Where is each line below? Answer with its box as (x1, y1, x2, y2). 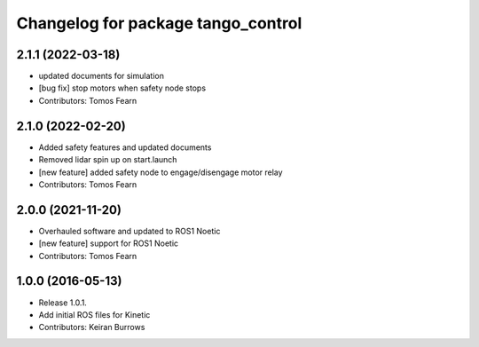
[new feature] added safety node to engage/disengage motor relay (38, 167, 283, 177)
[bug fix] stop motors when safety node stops (38, 83, 207, 93)
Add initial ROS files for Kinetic (38, 309, 151, 319)
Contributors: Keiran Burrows (38, 322, 145, 333)
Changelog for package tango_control (16, 13, 302, 33)
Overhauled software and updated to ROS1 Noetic (38, 225, 221, 236)
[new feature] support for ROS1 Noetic (38, 238, 179, 248)
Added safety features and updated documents (38, 142, 212, 153)
